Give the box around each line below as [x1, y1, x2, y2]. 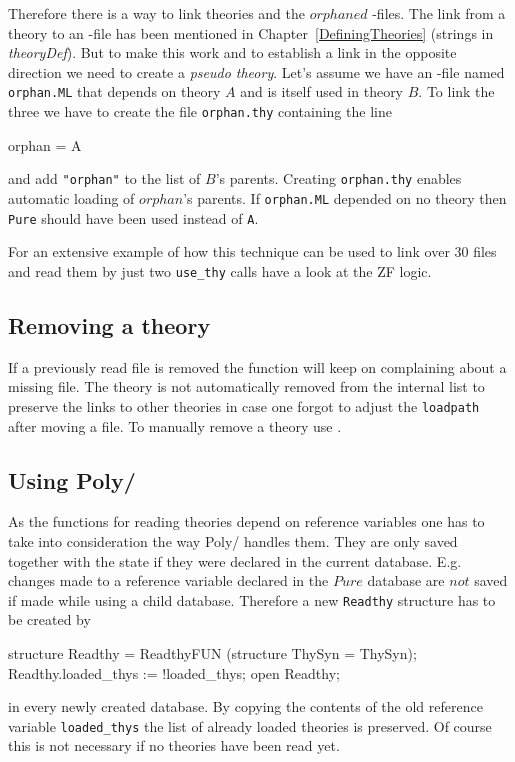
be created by [8, 609, 91, 630]
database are [367, 570, 445, 591]
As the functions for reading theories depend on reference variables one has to [8, 511, 485, 532]
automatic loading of [8, 187, 135, 208]
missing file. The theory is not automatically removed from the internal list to [8, 376, 485, 397]
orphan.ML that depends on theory [8, 81, 221, 102]
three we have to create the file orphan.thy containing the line [8, 101, 392, 122]
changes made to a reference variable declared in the [8, 570, 329, 591]
